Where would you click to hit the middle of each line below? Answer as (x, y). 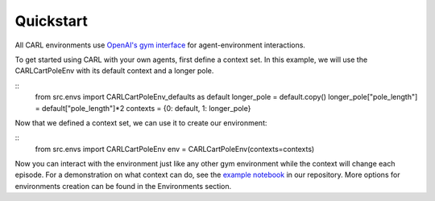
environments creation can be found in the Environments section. (123, 186)
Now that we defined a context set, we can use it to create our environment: (141, 123)
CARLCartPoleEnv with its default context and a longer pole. (114, 71)
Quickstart (52, 21)
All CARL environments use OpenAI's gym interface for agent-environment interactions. (160, 45)
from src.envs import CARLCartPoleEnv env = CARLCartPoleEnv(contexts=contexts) (175, 149)
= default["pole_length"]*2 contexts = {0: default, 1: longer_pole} (143, 108)
